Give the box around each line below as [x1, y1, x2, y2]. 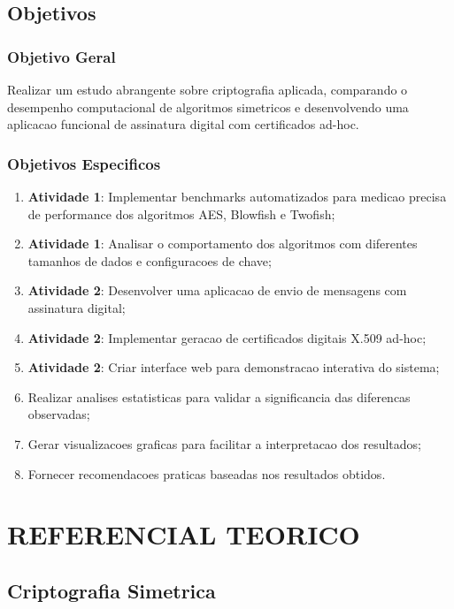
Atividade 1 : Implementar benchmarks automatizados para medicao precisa [27, 187, 447, 205]
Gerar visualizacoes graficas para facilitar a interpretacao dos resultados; [27, 434, 422, 453]
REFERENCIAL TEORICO [7, 516, 360, 552]
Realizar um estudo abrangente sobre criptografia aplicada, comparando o [7, 80, 408, 98]
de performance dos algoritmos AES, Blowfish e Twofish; [27, 204, 335, 223]
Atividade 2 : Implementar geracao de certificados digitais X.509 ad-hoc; [27, 328, 427, 346]
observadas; [27, 405, 90, 423]
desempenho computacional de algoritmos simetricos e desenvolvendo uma [7, 97, 409, 116]
